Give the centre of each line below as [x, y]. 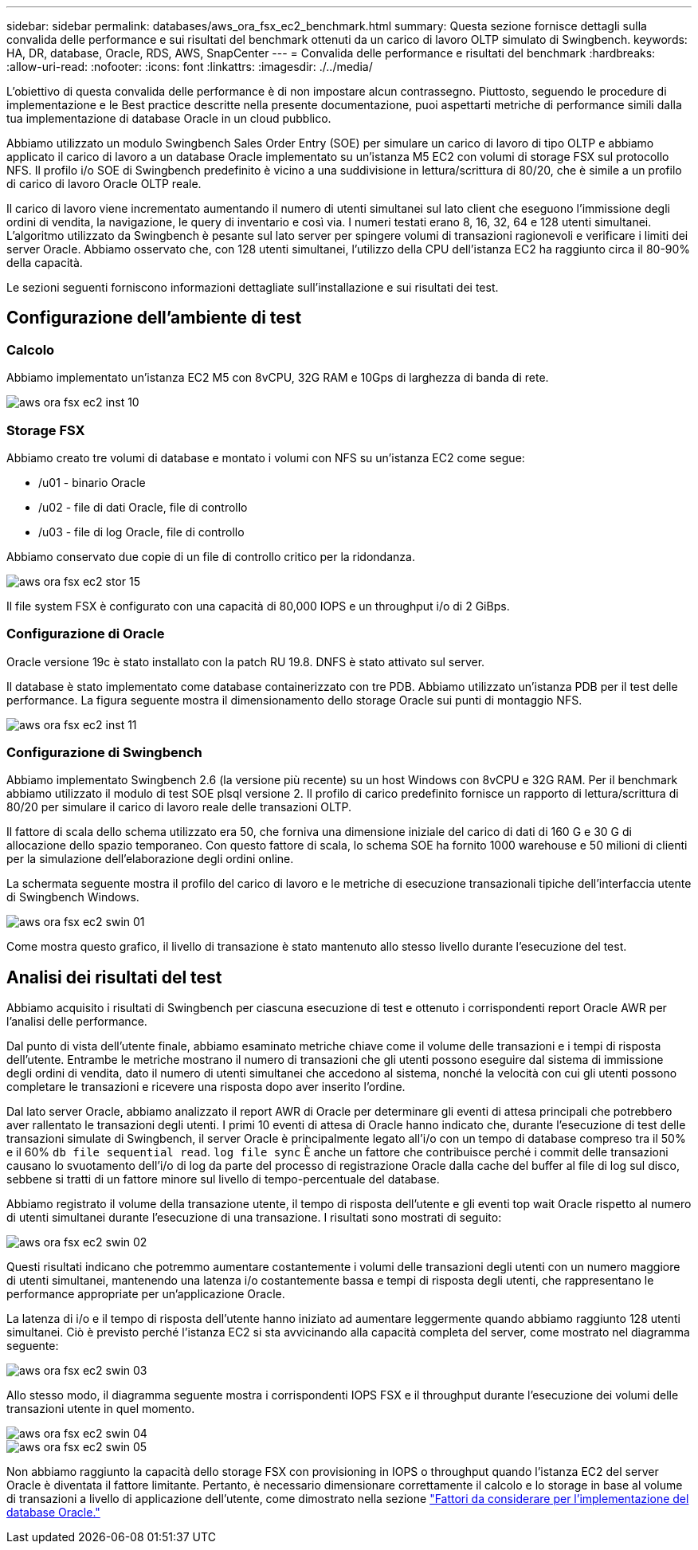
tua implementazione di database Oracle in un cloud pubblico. [169, 118]
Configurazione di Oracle [86, 634]
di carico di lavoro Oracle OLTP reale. [104, 184]
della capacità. [45, 263]
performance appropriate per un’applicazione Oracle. [146, 1294]
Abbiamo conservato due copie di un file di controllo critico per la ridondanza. [211, 556]
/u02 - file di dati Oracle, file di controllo [143, 507]
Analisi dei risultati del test [114, 977]
